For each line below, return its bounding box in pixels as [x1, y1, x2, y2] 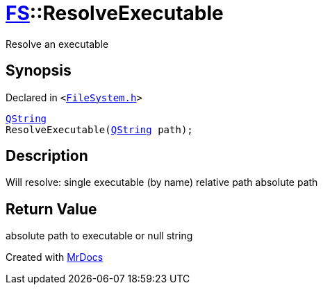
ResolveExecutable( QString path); [6, 123, 193, 135]
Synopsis [6, 62, 72, 80]
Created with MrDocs [6, 251, 103, 264]
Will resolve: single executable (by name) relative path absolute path [6, 176, 318, 189]
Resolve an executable [6, 37, 109, 50]
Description [6, 147, 88, 165]
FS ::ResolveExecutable [6, 1, 224, 25]
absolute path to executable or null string [6, 230, 193, 242]
